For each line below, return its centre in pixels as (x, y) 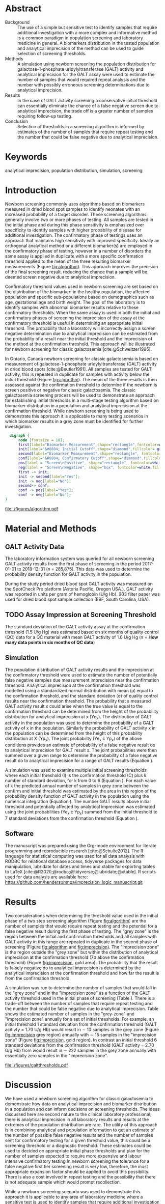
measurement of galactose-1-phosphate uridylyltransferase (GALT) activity (81, 364)
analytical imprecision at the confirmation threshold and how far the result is (82, 973)
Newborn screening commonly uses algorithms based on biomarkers (75, 204)
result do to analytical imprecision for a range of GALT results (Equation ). (79, 761)
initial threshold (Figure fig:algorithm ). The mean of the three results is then (81, 379)
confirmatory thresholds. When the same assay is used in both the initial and (82, 312)
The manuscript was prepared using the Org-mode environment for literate (81, 845)
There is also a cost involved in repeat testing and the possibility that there (80, 1176)
